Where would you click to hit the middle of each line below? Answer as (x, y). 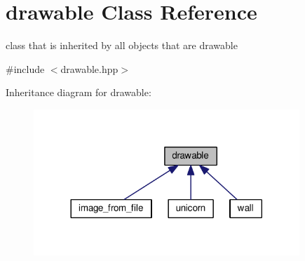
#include (25, 68)
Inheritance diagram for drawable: (79, 92)
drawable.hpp (89, 68)
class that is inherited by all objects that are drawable (122, 45)
